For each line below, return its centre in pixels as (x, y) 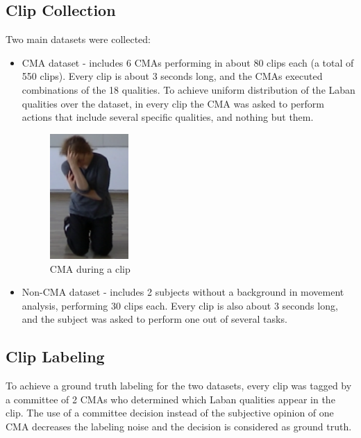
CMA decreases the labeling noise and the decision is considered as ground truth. (179, 427)
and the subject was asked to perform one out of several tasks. (154, 319)
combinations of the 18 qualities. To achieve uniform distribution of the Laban (188, 89)
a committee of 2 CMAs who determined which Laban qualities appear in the (170, 399)
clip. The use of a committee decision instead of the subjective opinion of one (170, 413)
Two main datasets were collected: (78, 39)
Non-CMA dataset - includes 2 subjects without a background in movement (183, 292)
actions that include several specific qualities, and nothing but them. (168, 117)
